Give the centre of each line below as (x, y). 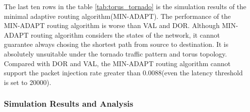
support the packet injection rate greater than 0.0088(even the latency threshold (123, 73)
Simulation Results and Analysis (69, 104)
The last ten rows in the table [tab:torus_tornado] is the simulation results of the (125, 6)
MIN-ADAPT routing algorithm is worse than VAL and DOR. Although (112, 25)
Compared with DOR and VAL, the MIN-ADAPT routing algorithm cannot (117, 63)
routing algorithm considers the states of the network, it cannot (125, 35)
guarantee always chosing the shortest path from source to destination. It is (116, 44)
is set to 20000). (28, 82)
